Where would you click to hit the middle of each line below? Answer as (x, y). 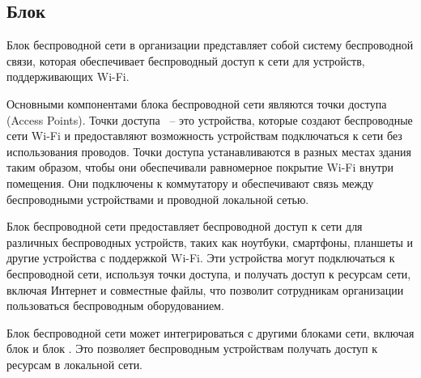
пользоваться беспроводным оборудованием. (115, 306)
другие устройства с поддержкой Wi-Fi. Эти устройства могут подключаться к (201, 258)
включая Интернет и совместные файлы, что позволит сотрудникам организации (205, 289)
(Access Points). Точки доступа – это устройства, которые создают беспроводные (210, 119)
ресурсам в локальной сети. (75, 364)
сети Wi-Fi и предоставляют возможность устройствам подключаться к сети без (204, 136)
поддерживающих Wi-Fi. (68, 76)
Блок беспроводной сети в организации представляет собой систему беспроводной (210, 45)
